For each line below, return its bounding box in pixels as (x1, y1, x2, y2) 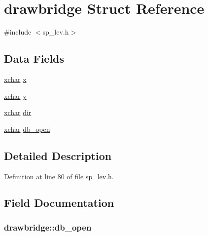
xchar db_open (4, 123, 50, 134)
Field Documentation (4, 195, 114, 210)
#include (4, 27, 32, 37)
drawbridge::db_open (4, 221, 92, 233)
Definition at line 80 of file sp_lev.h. (4, 171, 114, 181)
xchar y (4, 90, 27, 101)
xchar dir (4, 107, 32, 118)
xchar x (4, 74, 27, 84)
